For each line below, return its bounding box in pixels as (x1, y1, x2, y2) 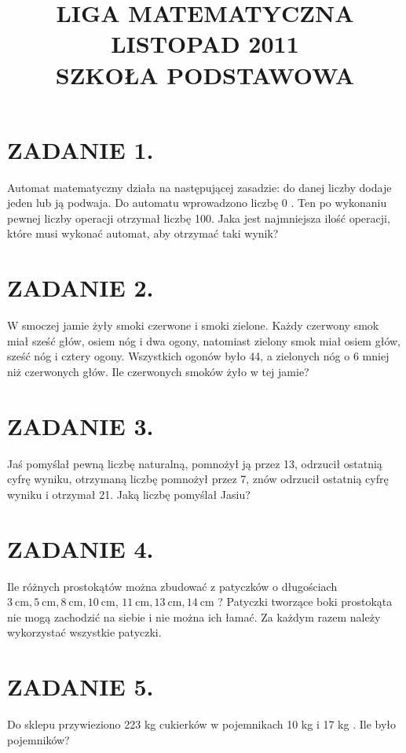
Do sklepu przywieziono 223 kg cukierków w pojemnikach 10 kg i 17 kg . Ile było (7, 716, 397, 733)
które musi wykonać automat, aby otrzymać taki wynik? (7, 225, 279, 242)
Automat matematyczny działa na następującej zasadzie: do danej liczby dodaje (7, 179, 392, 195)
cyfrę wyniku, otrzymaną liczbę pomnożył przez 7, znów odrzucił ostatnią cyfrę (7, 471, 389, 487)
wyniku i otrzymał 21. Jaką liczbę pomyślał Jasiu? (7, 485, 251, 502)
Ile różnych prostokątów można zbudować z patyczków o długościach (7, 578, 338, 594)
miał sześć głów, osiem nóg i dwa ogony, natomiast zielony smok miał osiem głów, (7, 332, 401, 349)
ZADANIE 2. (7, 271, 154, 304)
